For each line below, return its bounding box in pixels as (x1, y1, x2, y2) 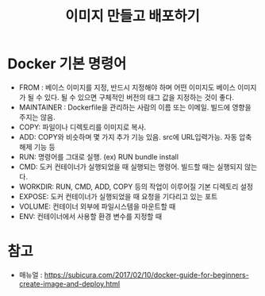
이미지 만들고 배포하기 (65, 7, 200, 25)
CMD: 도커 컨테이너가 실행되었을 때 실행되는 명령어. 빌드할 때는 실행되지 (18, 162, 243, 171)
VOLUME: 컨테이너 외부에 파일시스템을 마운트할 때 (18, 202, 176, 211)
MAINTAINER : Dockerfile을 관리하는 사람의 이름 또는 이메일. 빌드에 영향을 (18, 102, 252, 112)
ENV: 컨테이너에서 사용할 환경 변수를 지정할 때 (18, 211, 163, 221)
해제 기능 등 (18, 142, 56, 152)
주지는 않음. (18, 112, 56, 121)
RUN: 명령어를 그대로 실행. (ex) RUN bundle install (18, 152, 179, 161)
